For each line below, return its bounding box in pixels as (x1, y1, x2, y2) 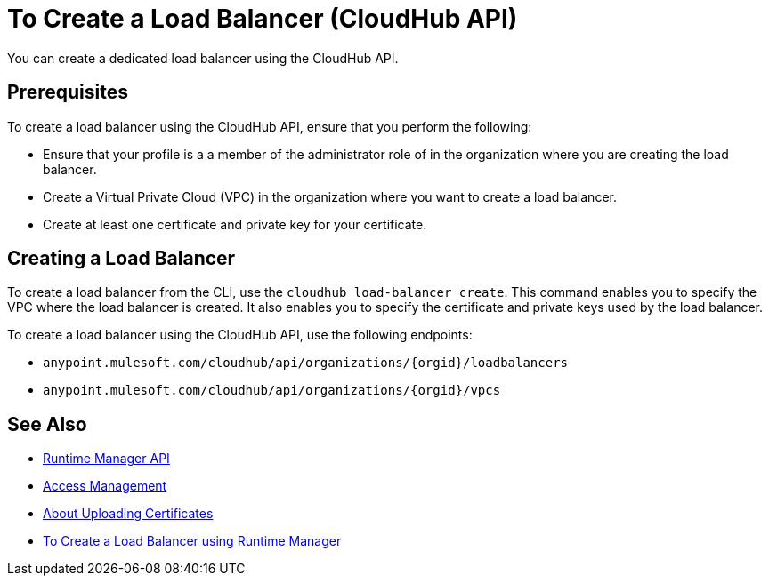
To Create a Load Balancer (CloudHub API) (7, 4, 518, 34)
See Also (7, 412, 87, 435)
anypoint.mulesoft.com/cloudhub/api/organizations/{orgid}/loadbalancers (43, 355, 569, 371)
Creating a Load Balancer (7, 247, 236, 270)
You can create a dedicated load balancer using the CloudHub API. (7, 50, 399, 66)
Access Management (43, 478, 167, 494)
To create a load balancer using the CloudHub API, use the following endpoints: (7, 327, 473, 343)
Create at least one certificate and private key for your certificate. (43, 216, 427, 232)
